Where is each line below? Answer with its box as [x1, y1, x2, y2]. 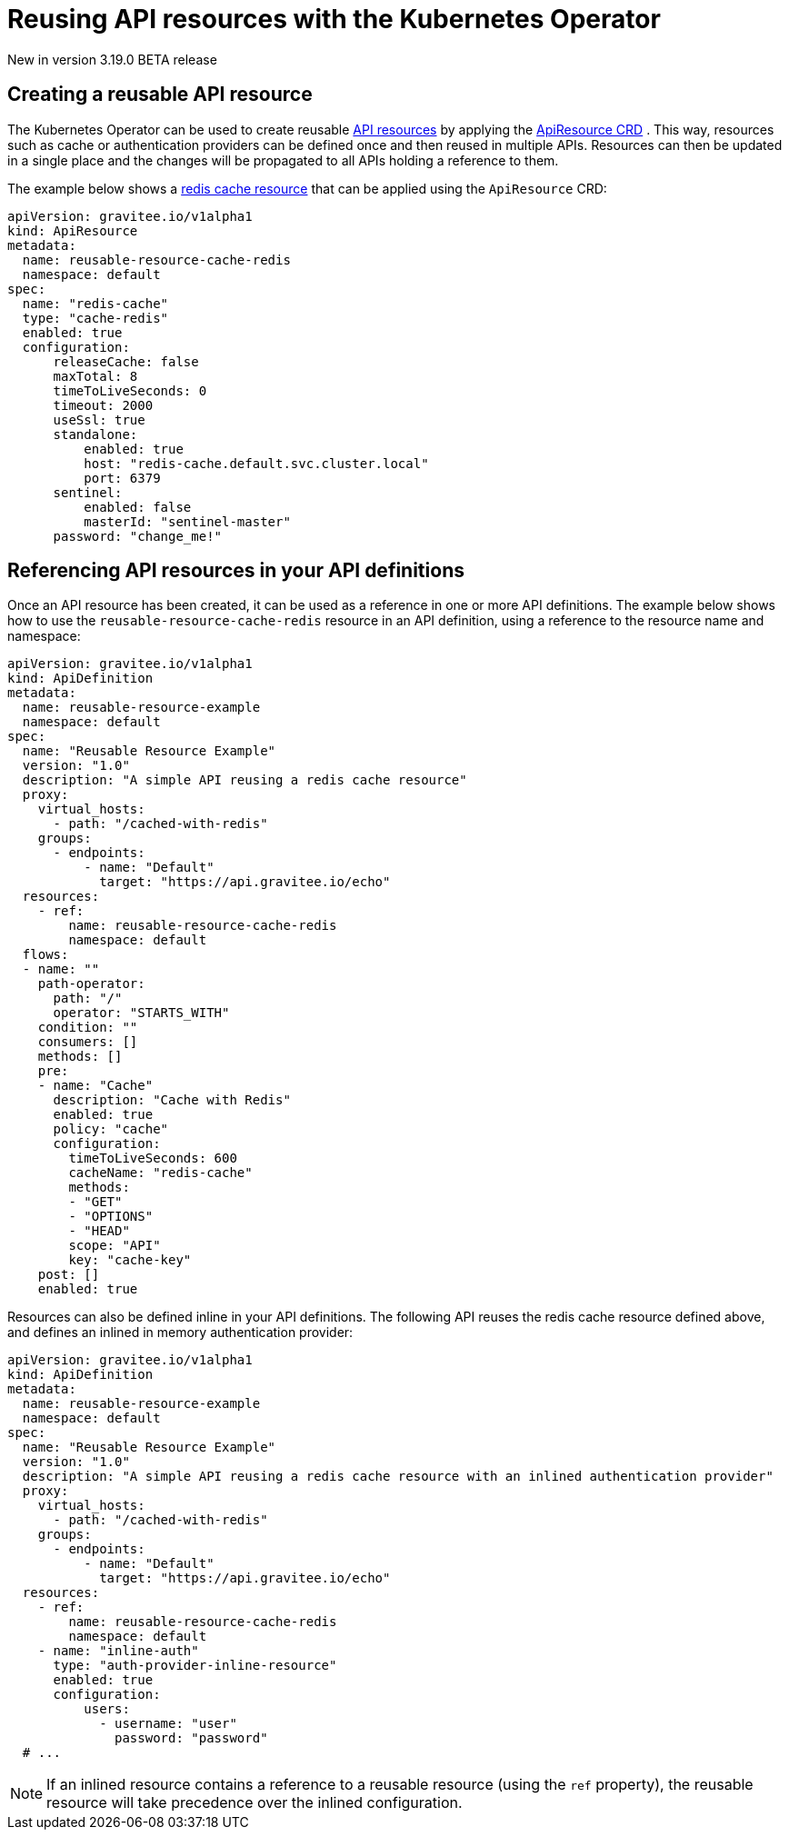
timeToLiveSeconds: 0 [53, 383, 207, 398]
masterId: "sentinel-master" [84, 514, 291, 529]
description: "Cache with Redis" [53, 1093, 291, 1108]
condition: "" [37, 1020, 138, 1035]
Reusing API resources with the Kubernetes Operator [7, 4, 661, 35]
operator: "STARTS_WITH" [53, 1005, 230, 1021]
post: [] [37, 1267, 100, 1283]
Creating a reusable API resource [7, 83, 313, 106]
